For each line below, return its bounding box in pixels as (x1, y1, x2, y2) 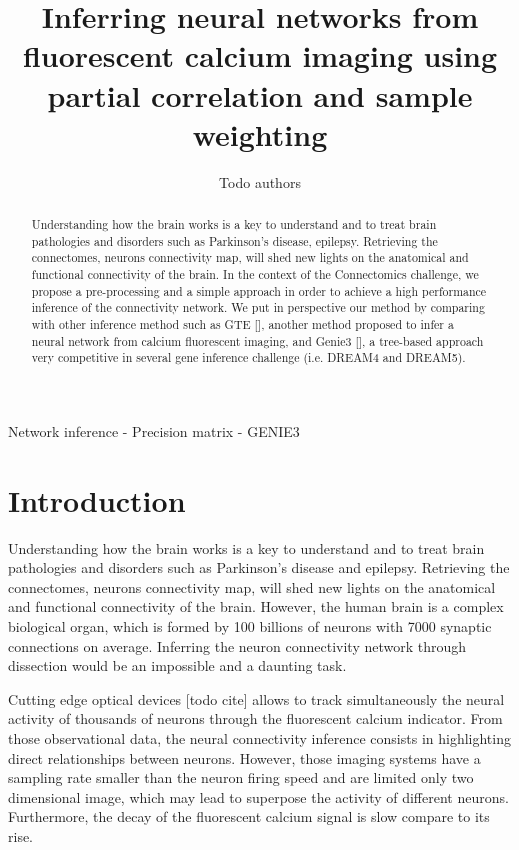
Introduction (8, 479, 186, 520)
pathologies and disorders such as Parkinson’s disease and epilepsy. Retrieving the (8, 557, 510, 578)
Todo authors (219, 171, 301, 192)
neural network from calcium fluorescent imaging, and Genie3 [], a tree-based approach (31, 332, 484, 349)
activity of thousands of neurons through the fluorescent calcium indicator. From (8, 708, 503, 729)
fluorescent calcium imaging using (22, 35, 498, 76)
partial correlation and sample (47, 74, 473, 115)
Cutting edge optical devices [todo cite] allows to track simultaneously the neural (8, 688, 505, 709)
